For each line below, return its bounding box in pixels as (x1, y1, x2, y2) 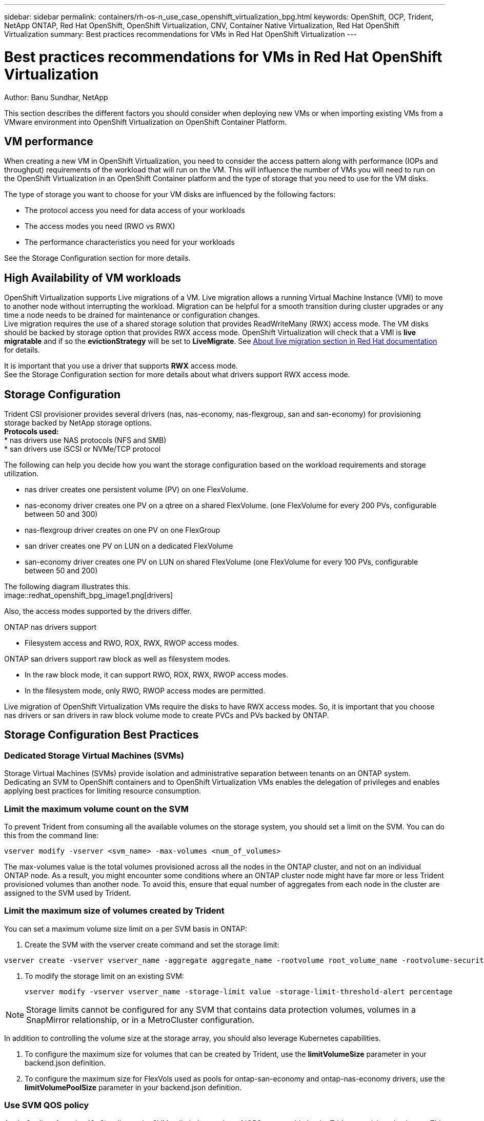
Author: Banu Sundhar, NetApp (4, 92, 108, 102)
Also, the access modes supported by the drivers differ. (4, 607, 192, 616)
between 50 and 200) (25, 566, 98, 575)
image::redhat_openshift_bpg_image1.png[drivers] (4, 591, 173, 600)
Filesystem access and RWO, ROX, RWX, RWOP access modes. (25, 639, 239, 648)
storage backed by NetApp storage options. (4, 418, 152, 428)
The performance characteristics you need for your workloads (25, 238, 235, 247)
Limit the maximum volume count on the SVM (4, 803, 189, 814)
